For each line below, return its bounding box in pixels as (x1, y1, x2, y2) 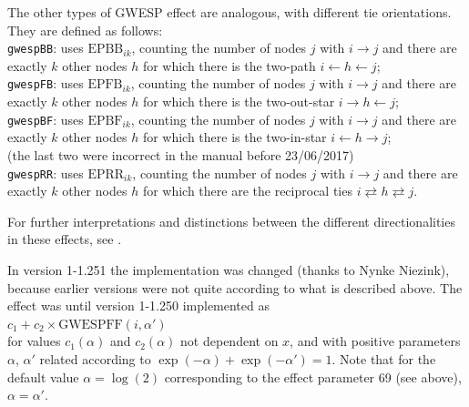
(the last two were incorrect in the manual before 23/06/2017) (7, 145, 354, 164)
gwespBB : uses (7, 38, 84, 57)
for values (7, 331, 61, 351)
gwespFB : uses (7, 74, 84, 93)
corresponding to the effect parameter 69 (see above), (164, 367, 462, 386)
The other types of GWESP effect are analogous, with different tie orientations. (7, 3, 452, 21)
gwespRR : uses (7, 163, 84, 182)
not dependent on (180, 331, 279, 351)
